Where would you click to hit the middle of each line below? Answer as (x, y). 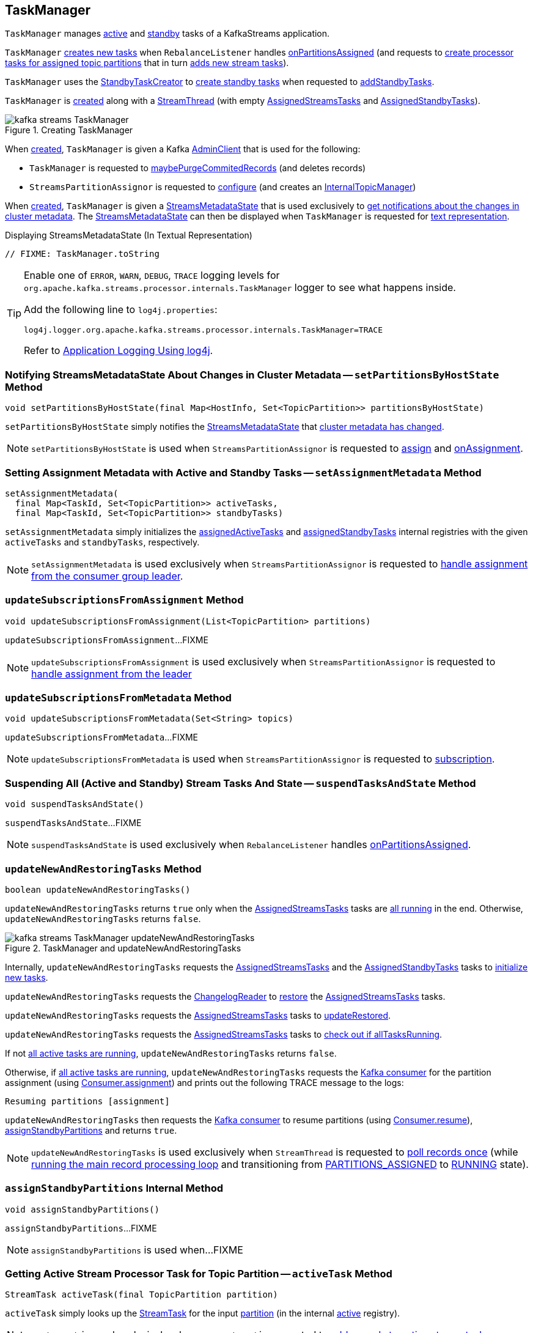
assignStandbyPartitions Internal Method (114, 1188)
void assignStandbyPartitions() (82, 1209)
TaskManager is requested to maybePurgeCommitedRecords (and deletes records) (198, 168)
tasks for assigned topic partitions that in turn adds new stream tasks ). (147, 63)
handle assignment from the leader (112, 674)
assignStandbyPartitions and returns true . (91, 1130)
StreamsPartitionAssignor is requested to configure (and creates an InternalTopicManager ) (223, 187)
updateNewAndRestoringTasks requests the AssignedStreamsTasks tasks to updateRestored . (198, 1015)
